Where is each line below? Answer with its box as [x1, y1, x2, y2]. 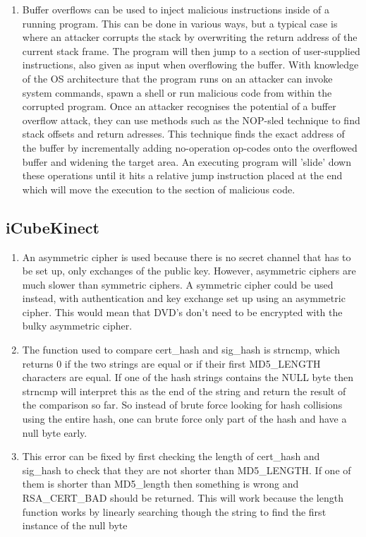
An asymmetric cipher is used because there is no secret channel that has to [22, 249, 351, 264]
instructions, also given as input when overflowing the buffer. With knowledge [22, 57, 359, 72]
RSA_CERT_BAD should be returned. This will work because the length [22, 490, 343, 505]
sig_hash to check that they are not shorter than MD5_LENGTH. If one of [22, 462, 351, 477]
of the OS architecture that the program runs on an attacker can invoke [22, 71, 333, 85]
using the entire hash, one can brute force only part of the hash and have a [22, 411, 347, 426]
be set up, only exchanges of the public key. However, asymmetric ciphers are [22, 263, 356, 278]
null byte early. [22, 425, 87, 440]
